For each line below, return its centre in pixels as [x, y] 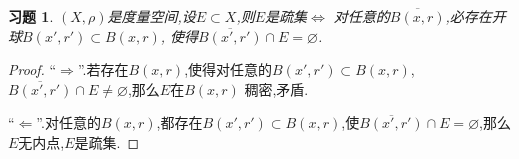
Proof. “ [32, 69]
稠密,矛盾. [276, 88]
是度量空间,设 [151, 16]
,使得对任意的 [228, 69]
